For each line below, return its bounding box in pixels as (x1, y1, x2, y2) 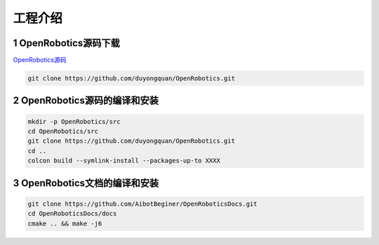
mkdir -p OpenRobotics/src (27, 118, 121, 125)
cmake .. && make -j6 (27, 219, 102, 227)
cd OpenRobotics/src (27, 127, 98, 136)
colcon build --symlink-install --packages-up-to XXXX (27, 157, 220, 164)
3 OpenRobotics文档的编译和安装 (13, 177, 159, 189)
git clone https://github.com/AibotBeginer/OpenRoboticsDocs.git (27, 199, 258, 208)
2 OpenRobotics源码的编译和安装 (13, 94, 159, 106)
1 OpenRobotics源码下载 (13, 37, 121, 49)
